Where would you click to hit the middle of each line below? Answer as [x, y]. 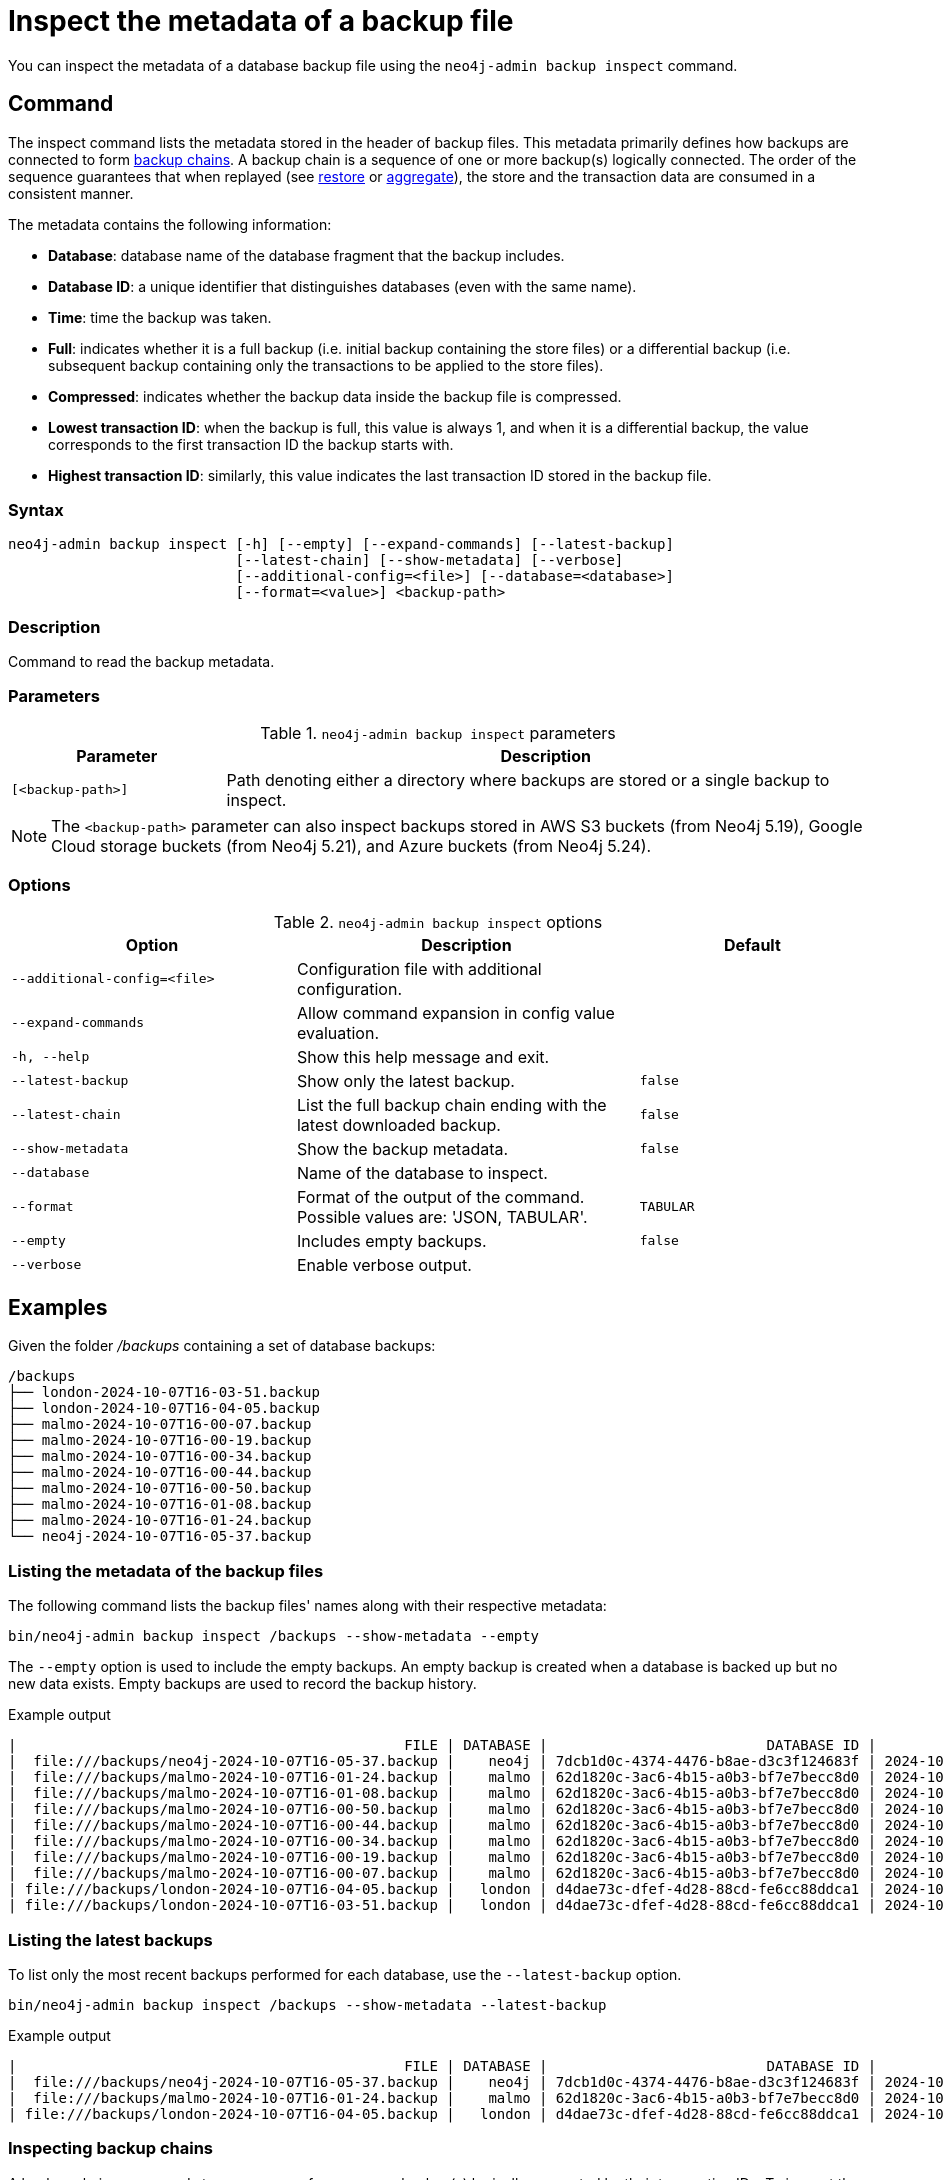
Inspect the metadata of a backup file [261, 21]
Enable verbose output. [384, 1264]
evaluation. [337, 1032]
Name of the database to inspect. [422, 1172]
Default [752, 944]
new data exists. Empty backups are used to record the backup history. [242, 1684]
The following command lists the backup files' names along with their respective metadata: [307, 1606]
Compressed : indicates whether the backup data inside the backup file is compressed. [335, 396]
